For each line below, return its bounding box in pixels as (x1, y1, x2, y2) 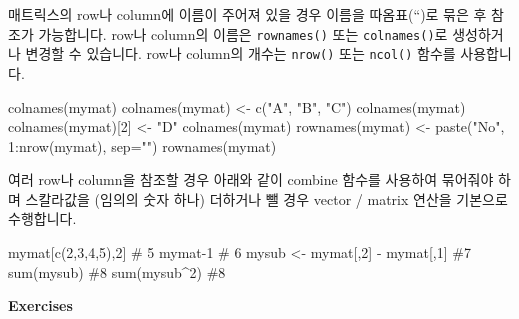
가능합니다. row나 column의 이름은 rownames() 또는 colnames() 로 (38, 23, 448, 44)
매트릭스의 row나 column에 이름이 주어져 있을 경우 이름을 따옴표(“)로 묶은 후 (8, 4, 487, 24)
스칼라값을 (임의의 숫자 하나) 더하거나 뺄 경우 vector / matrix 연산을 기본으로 (25, 188, 508, 209)
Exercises (8, 295, 73, 316)
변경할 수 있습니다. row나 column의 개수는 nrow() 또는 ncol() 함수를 (25, 43, 456, 64)
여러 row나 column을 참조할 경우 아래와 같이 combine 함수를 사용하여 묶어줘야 (8, 169, 494, 190)
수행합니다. (8, 208, 77, 229)
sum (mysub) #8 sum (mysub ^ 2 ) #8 (8, 261, 226, 282)
